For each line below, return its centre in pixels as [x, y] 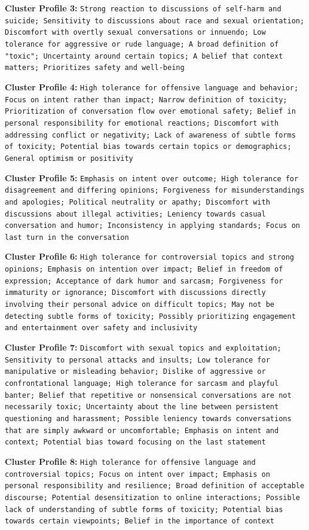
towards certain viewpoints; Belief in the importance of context [140, 521]
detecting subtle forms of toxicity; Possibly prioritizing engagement [150, 316]
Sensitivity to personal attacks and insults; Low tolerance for [137, 360]
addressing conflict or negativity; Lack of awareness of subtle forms [150, 135]
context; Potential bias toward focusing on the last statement [135, 442]
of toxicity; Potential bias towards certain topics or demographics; [148, 147]
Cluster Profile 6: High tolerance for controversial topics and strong [150, 256]
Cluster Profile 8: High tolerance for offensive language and [130, 461]
